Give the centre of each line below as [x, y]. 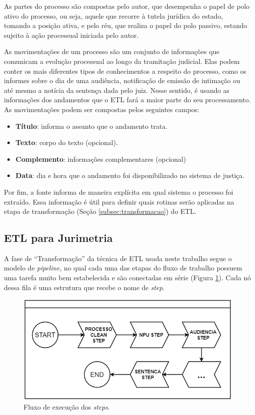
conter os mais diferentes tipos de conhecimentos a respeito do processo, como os [125, 71]
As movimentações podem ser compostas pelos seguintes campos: [102, 109]
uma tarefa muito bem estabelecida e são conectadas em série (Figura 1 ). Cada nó [127, 278]
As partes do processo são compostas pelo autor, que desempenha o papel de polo [127, 6]
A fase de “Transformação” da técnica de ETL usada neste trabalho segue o [118, 258]
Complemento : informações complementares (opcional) [101, 159]
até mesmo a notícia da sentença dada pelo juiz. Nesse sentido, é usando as [117, 90]
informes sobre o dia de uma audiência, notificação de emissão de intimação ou [122, 80]
